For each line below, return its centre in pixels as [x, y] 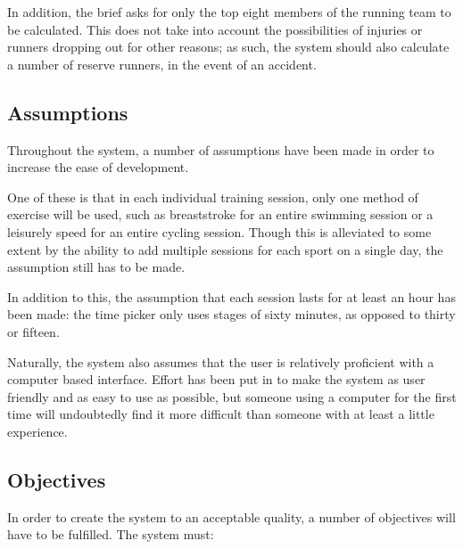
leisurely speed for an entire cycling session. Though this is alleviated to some [219, 231]
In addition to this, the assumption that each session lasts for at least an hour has [231, 296]
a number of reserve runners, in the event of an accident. [162, 64]
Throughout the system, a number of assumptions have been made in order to [221, 149]
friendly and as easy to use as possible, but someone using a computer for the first [232, 396]
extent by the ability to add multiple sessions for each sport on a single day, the [225, 249]
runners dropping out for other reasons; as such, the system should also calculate [228, 47]
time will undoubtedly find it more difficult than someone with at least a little [221, 414]
